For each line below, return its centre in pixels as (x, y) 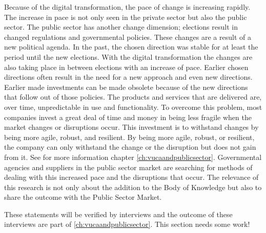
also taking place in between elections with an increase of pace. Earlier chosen (126, 67)
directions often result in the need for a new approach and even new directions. (128, 77)
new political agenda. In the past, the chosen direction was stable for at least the (131, 47)
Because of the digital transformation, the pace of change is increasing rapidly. (127, 7)
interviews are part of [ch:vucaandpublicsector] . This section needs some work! (127, 224)
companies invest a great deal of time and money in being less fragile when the (128, 117)
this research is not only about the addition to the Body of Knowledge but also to (133, 187)
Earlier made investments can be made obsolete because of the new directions (126, 87)
